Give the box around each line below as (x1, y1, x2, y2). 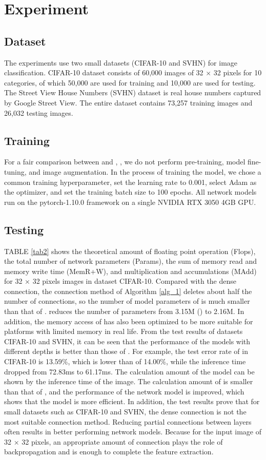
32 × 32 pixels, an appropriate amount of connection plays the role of (4, 436, 223, 447)
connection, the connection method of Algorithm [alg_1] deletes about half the (4, 285, 252, 296)
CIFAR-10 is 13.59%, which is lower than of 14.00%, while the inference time (4, 356, 246, 367)
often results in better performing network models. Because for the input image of (4, 426, 262, 437)
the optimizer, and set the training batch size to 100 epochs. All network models (4, 186, 257, 197)
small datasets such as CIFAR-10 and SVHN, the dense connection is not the (4, 406, 247, 417)
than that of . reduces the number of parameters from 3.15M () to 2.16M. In (4, 306, 244, 317)
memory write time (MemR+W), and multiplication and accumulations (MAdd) (4, 265, 257, 276)
